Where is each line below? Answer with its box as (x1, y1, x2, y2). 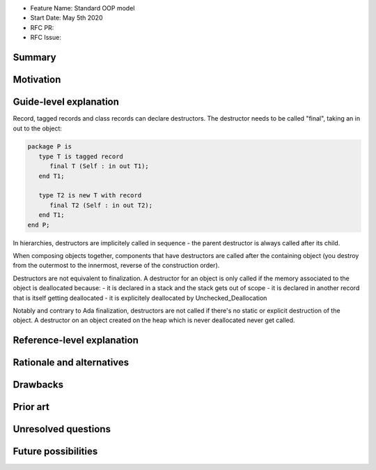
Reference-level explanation (13, 335, 139, 347)
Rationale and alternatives (13, 356, 130, 369)
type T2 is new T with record (38, 192, 142, 199)
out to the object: (13, 124, 63, 132)
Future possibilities (13, 446, 98, 457)
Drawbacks (13, 379, 64, 391)
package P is (27, 143, 72, 151)
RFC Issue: (30, 33, 62, 42)
